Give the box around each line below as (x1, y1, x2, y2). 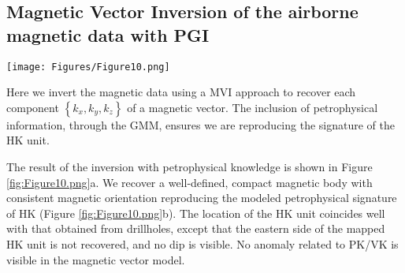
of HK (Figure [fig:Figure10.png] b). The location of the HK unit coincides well (6, 204, 385, 221)
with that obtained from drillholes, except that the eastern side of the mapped (6, 220, 385, 237)
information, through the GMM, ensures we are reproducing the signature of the (6, 116, 395, 133)
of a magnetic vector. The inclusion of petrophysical (127, 99, 378, 115)
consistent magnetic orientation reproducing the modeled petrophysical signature (6, 189, 397, 206)
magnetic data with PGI (6, 22, 210, 47)
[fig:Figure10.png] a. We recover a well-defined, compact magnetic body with (6, 174, 373, 190)
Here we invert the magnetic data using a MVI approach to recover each (6, 84, 356, 100)
